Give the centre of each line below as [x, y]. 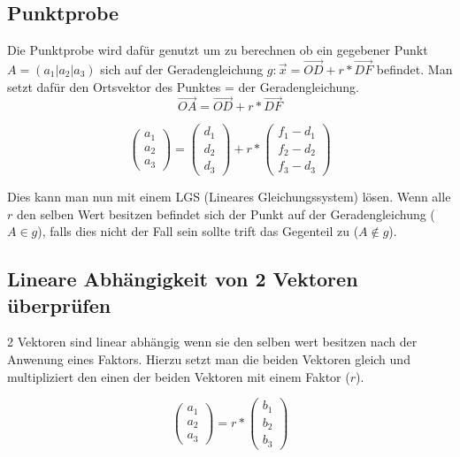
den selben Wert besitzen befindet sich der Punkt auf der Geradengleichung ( [226, 213]
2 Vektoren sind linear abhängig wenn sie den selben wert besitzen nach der [212, 342]
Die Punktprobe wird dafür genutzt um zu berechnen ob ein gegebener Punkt [218, 50]
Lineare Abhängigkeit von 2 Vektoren [183, 279]
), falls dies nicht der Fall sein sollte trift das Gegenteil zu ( [198, 231]
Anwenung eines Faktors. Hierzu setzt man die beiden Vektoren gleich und [209, 358]
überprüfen [59, 305]
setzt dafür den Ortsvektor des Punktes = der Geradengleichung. [183, 86]
